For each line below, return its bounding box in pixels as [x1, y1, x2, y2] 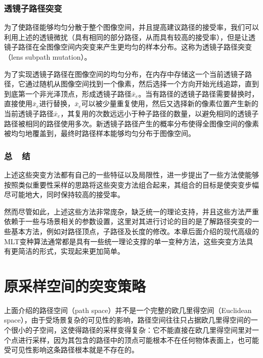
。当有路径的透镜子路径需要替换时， [138, 88, 259, 99]
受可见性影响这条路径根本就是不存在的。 [4, 344, 139, 355]
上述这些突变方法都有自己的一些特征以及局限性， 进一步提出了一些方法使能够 [4, 169, 259, 180]
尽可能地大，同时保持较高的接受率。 [4, 189, 124, 200]
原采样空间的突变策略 [4, 275, 146, 296]
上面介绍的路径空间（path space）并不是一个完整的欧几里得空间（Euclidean [4, 304, 252, 315]
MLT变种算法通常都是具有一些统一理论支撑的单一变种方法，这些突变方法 [4, 236, 246, 246]
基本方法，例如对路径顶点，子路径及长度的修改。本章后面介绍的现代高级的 [11, 226, 259, 236]
